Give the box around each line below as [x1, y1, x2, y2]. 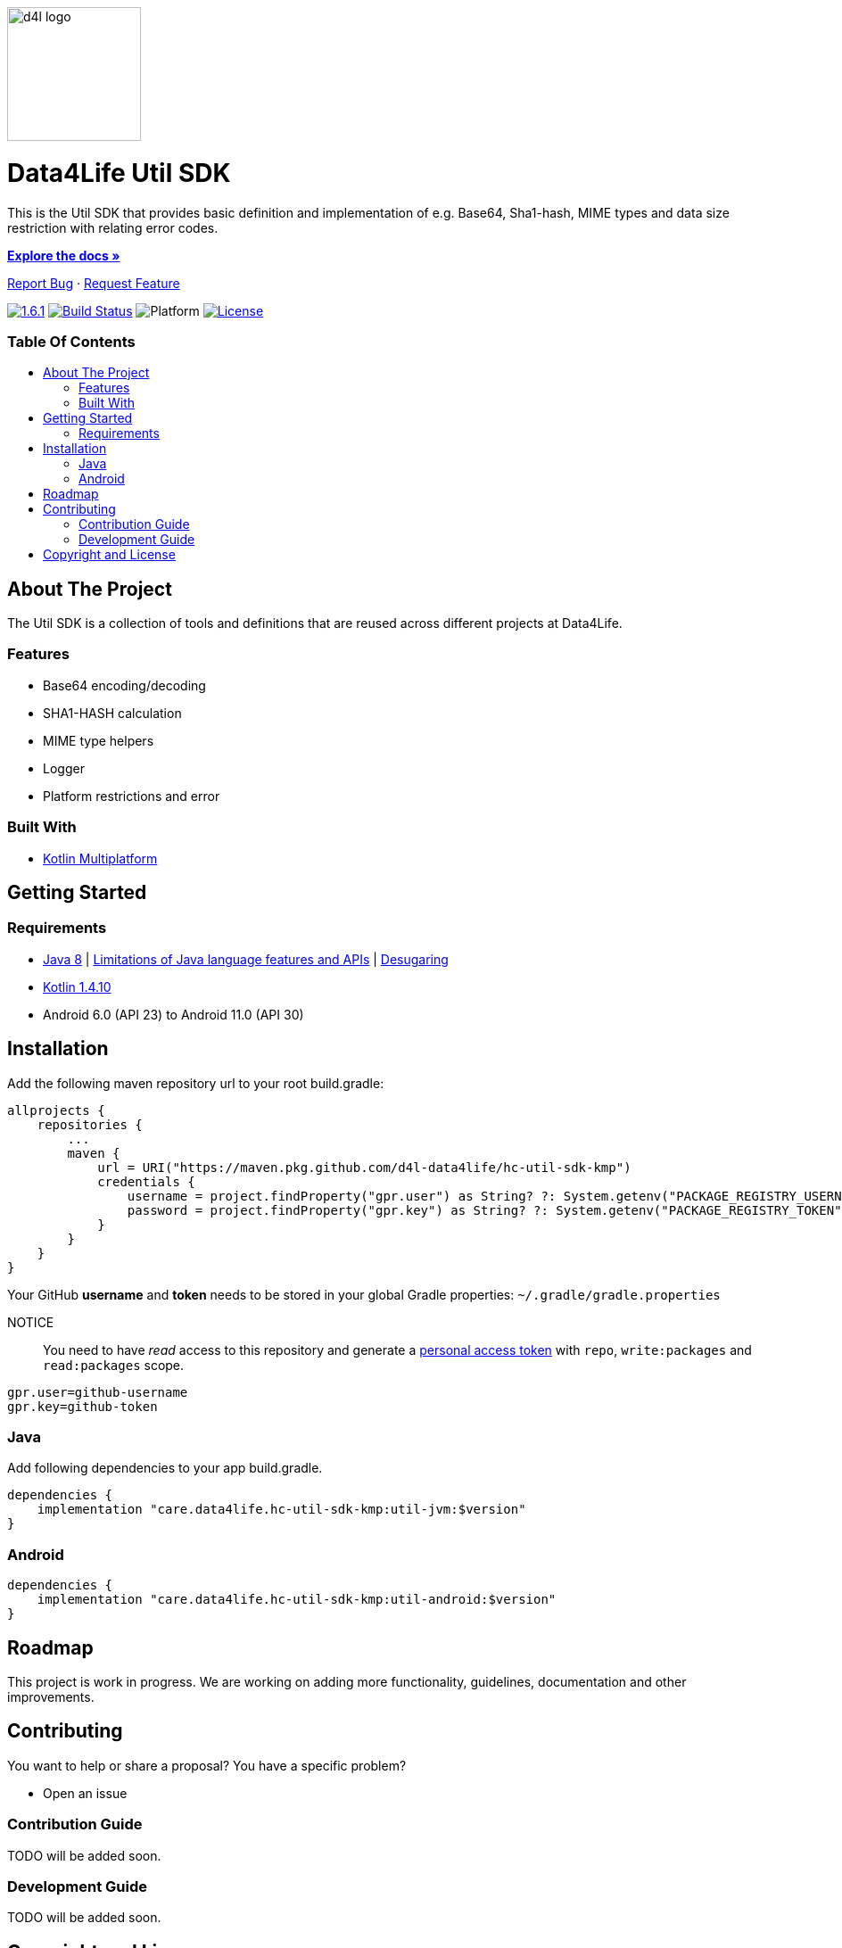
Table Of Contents [7, 332, 136, 351]
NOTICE [7, 1314, 54, 1330]
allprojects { [7, 1102, 105, 1118]
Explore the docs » [7, 247, 120, 263]
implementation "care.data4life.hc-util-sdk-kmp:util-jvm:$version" [37, 1502, 526, 1517]
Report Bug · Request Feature [7, 275, 180, 291]
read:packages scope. [43, 1357, 185, 1373]
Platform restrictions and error [43, 788, 220, 804]
